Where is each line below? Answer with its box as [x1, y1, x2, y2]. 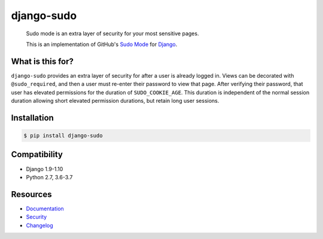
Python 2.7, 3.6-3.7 [26, 173, 73, 180]
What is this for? [11, 56, 74, 66]
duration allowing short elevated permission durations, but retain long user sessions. [11, 97, 220, 105]
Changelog [26, 222, 53, 229]
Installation [11, 112, 54, 122]
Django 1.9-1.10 [26, 165, 63, 173]
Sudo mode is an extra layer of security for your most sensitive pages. [26, 30, 199, 37]
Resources [11, 189, 52, 200]
